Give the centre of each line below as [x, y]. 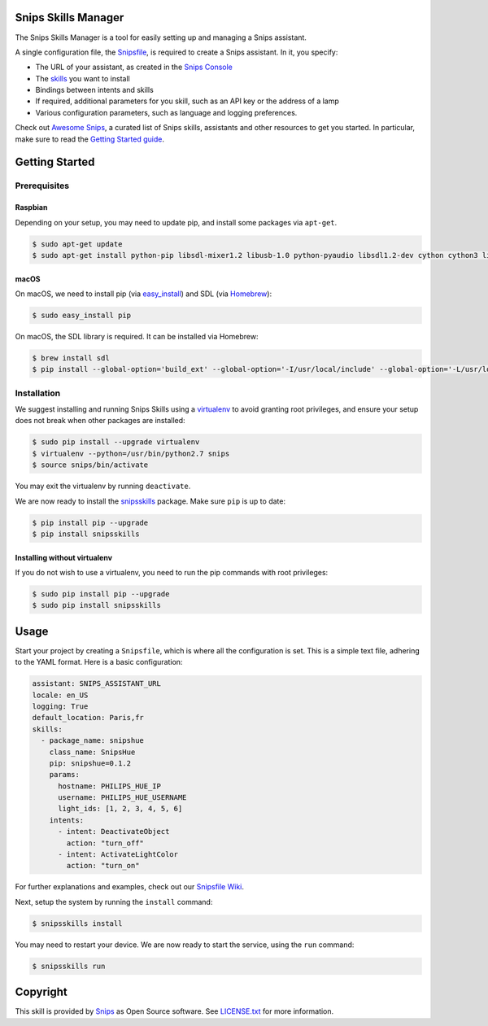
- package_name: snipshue [92, 741]
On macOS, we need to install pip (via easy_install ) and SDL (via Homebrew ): [144, 294]
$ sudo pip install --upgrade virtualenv [116, 442]
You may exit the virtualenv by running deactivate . [103, 486]
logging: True [60, 706]
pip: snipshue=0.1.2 [90, 763]
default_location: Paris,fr [88, 718]
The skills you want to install [83, 78]
